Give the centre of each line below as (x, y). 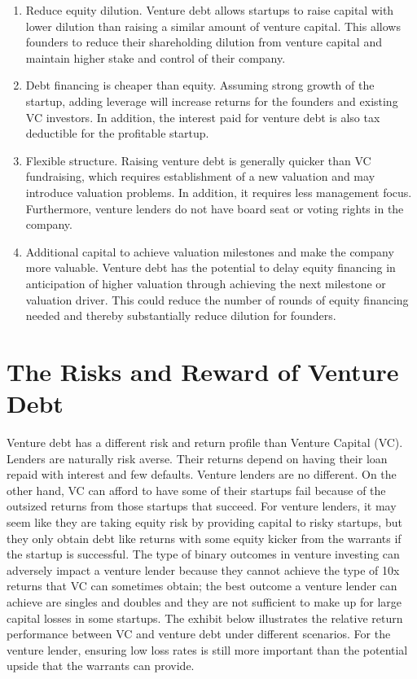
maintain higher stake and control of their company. (156, 57)
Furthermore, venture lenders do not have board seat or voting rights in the (215, 208)
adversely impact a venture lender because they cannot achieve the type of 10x (203, 569)
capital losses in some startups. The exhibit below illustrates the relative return (205, 618)
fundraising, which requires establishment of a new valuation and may (200, 176)
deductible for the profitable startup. (117, 133)
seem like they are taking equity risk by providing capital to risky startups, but (204, 521)
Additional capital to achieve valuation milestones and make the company (210, 251)
